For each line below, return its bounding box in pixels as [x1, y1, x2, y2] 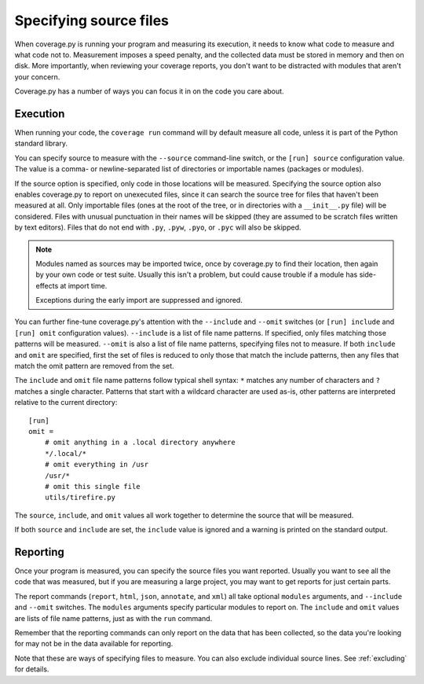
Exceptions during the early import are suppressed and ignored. [35, 296, 243, 305]
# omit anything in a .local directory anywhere [44, 438, 236, 447]
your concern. [14, 72, 60, 82]
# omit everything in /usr [44, 460, 149, 469]
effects [35, 281, 59, 290]
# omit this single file [44, 482, 141, 491]
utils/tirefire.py [44, 493, 116, 502]
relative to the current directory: [14, 398, 118, 407]
